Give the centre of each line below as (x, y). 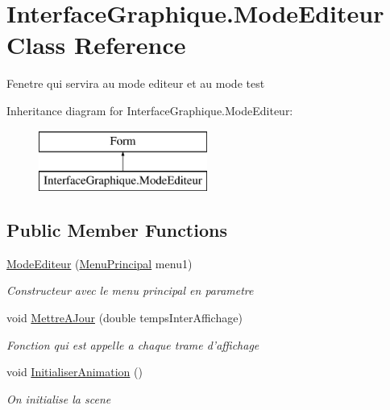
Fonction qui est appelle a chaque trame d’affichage (133, 344)
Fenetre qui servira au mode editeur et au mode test (136, 83)
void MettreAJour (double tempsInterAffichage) (124, 318)
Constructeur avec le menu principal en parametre (130, 290)
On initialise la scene (59, 398)
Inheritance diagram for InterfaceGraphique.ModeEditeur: (150, 110)
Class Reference (96, 45)
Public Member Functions (117, 230)
